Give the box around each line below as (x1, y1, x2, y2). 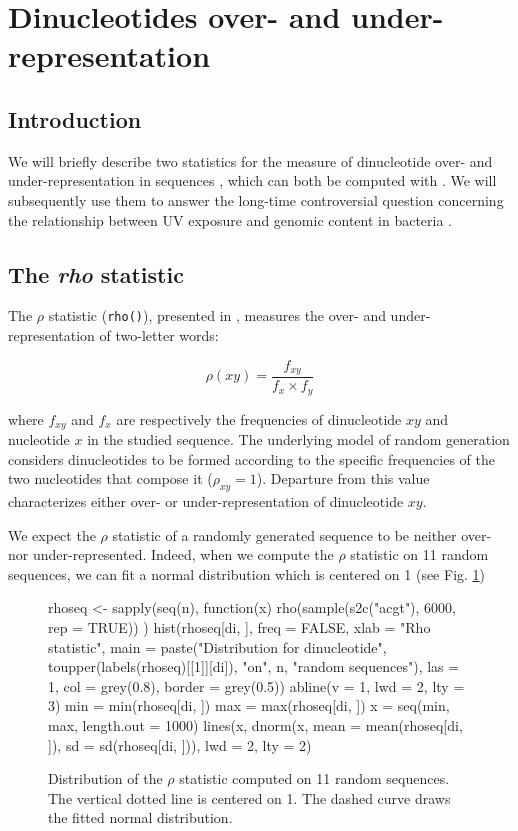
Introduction (8, 103, 142, 134)
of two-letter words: (99, 325, 219, 345)
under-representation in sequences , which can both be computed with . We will (8, 170, 497, 191)
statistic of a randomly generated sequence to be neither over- (112, 524, 492, 545)
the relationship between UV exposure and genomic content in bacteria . (8, 209, 452, 230)
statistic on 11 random (350, 544, 489, 565)
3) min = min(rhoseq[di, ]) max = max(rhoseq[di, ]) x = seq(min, (48, 695, 450, 716)
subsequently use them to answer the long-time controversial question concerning (8, 189, 504, 210)
